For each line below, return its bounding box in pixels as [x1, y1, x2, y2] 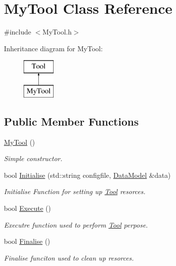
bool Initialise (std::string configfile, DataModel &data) [4, 169, 171, 180]
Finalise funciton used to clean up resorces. [4, 252, 134, 263]
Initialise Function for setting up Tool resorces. [4, 186, 146, 197]
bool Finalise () [4, 236, 51, 246]
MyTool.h [42, 27, 72, 37]
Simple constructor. [4, 153, 62, 164]
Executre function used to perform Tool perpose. [4, 219, 148, 230]
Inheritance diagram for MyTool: [4, 43, 103, 53]
